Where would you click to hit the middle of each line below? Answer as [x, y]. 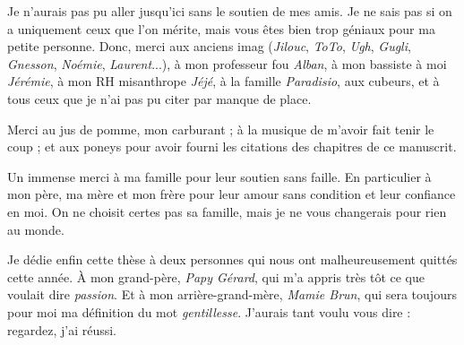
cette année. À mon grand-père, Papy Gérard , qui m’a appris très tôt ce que [216, 276]
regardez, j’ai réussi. [62, 329]
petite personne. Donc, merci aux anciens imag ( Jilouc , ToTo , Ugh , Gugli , [209, 46]
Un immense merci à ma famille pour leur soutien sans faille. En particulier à [219, 176]
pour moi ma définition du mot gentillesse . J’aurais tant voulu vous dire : [209, 311]
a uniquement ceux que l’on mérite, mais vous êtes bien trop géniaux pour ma [221, 28]
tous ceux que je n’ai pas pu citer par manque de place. [159, 98]
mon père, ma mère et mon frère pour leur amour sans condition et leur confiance [232, 194]
